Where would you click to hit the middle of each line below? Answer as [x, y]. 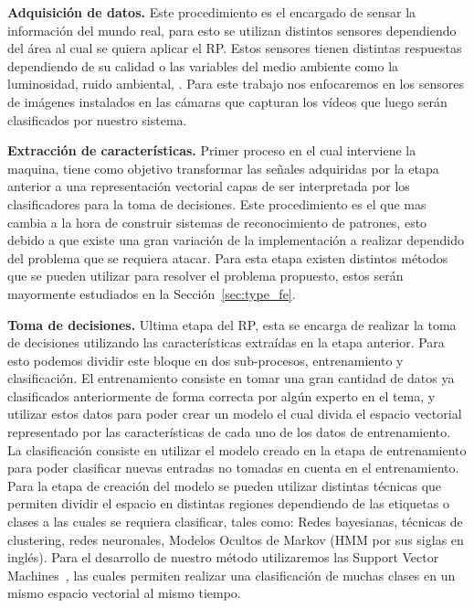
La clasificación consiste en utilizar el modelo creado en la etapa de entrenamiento [237, 449]
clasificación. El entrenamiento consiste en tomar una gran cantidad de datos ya [231, 378]
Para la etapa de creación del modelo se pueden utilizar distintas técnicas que [225, 485]
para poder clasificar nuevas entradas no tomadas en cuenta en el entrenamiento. [233, 468]
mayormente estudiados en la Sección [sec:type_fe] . [152, 293]
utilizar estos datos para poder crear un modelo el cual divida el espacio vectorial [235, 414]
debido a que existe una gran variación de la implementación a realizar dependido [236, 240]
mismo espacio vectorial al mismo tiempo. [124, 593]
